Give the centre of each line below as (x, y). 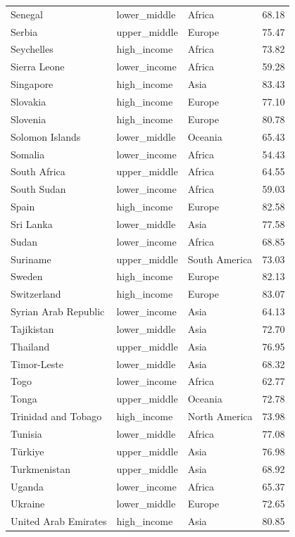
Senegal (27, 14)
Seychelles (32, 49)
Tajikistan (32, 328)
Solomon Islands (46, 136)
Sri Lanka (32, 223)
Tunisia (26, 434)
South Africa (38, 171)
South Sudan (38, 189)
